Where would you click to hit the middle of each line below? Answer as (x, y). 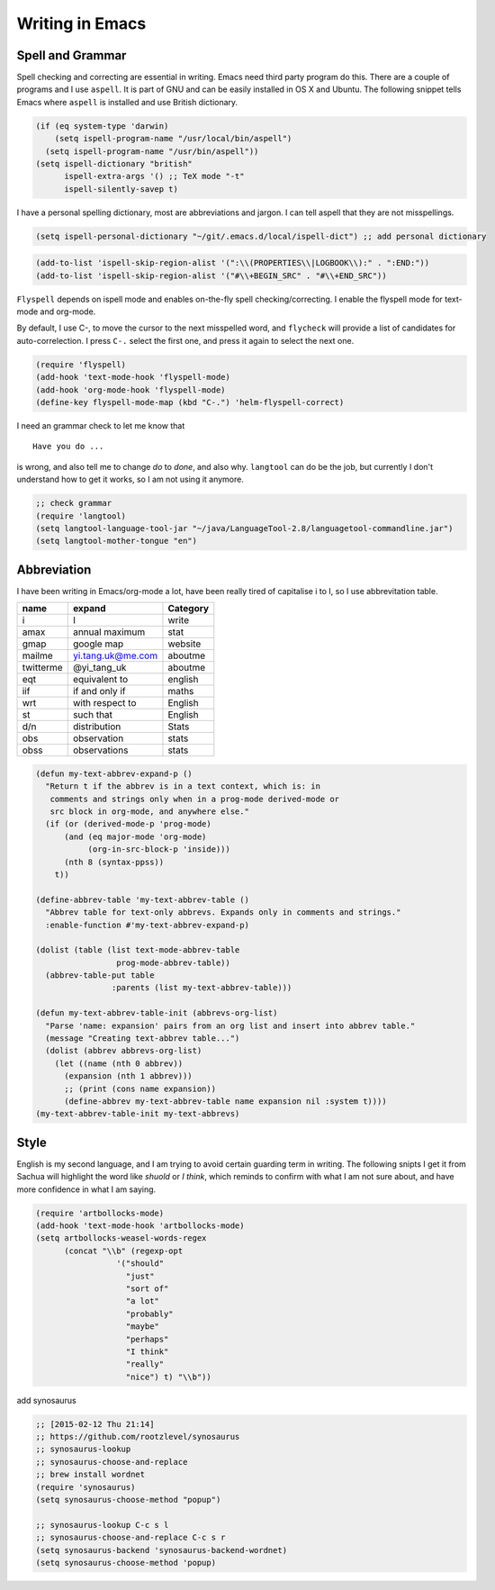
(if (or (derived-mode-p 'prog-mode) (128, 824)
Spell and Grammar (72, 55)
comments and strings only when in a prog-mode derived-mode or (195, 799)
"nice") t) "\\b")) (168, 1377)
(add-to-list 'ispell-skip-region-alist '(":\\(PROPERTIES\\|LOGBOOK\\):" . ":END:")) (233, 263)
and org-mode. (68, 312)
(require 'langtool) (81, 516)
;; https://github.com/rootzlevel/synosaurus (138, 1437)
